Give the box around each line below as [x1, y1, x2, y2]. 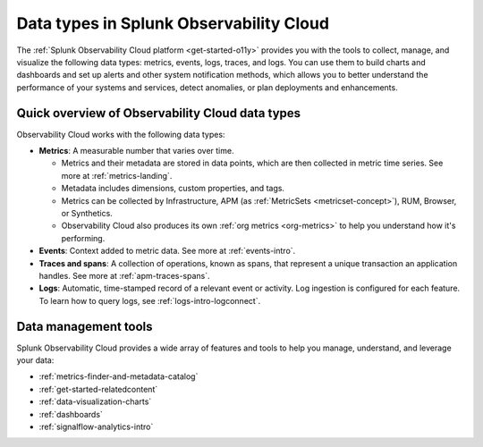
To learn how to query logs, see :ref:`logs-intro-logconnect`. [38, 295, 261, 306]
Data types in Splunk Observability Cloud [16, 13, 330, 33]
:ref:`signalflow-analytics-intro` [38, 421, 154, 432]
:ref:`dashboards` [38, 409, 103, 419]
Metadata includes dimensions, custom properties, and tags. [61, 183, 285, 194]
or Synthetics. [61, 207, 114, 218]
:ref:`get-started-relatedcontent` [38, 384, 158, 394]
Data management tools [16, 318, 153, 334]
